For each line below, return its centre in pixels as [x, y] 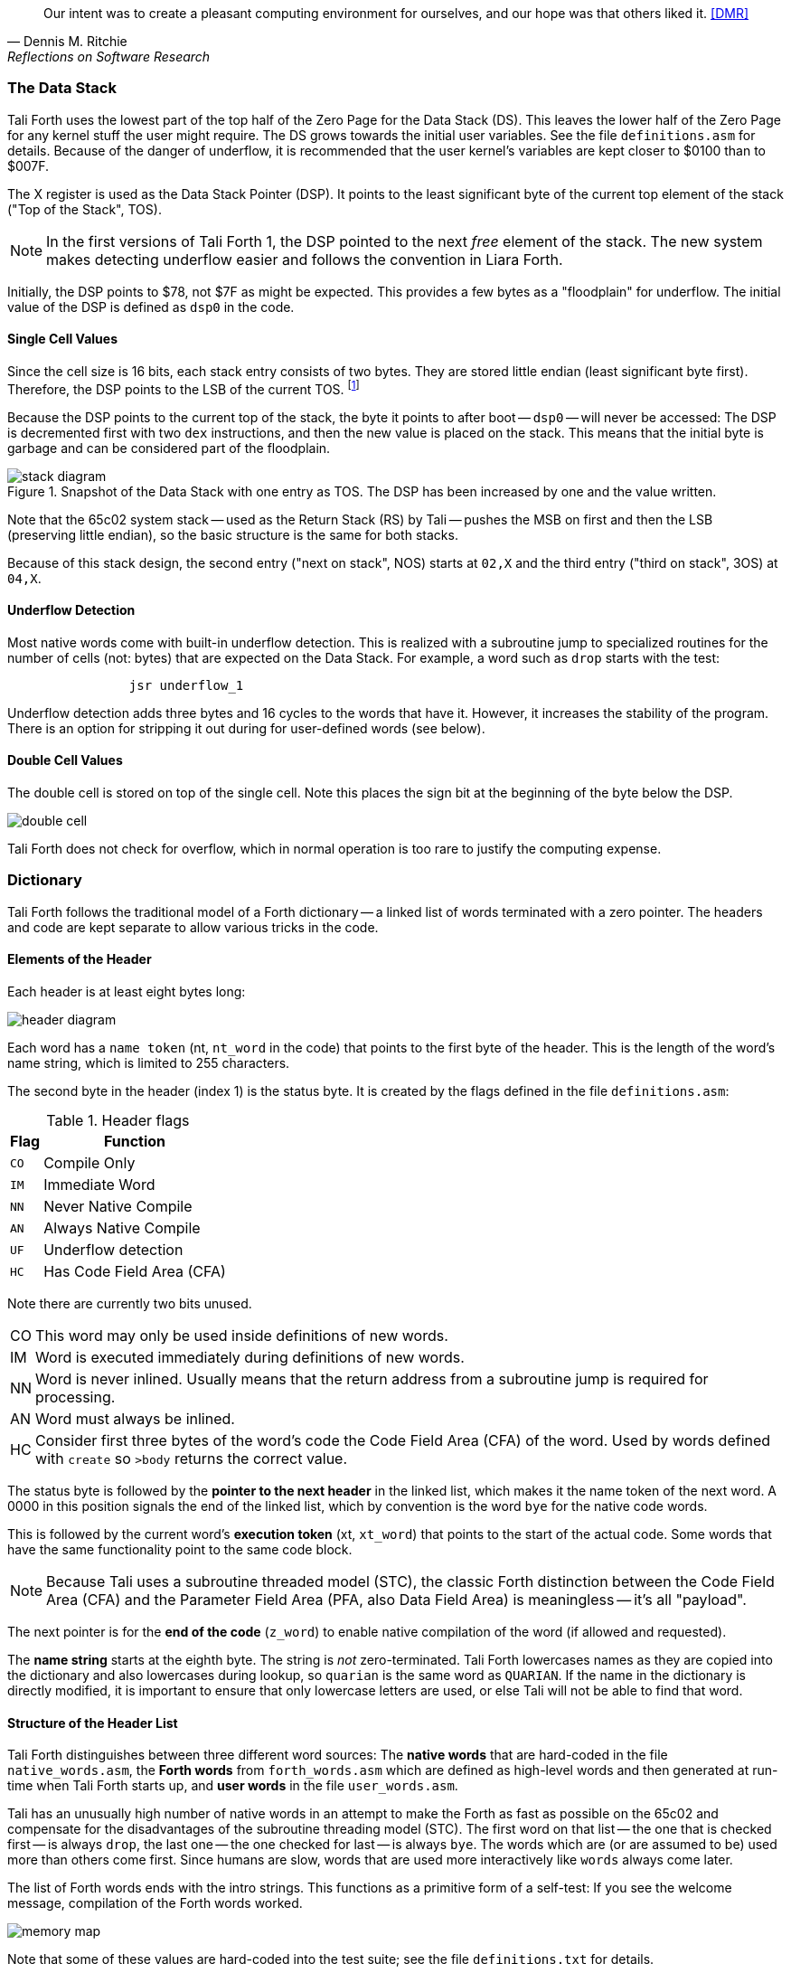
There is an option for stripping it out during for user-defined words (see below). [246, 728]
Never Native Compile [118, 1207]
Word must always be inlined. [135, 1419]
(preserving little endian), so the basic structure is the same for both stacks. [233, 534]
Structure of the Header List [93, 1723]
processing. [75, 1397]
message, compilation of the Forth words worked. [155, 1903]
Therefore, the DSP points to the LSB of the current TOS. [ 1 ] [184, 387]
